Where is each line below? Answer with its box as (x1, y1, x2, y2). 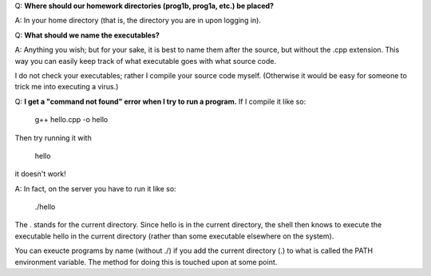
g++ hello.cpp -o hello (34, 115, 109, 124)
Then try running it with (14, 132, 92, 143)
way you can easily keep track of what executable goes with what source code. (14, 56, 277, 65)
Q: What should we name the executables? (14, 30, 160, 40)
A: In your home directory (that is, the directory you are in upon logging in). (14, 16, 261, 26)
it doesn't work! (14, 169, 67, 179)
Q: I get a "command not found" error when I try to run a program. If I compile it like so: (14, 97, 306, 106)
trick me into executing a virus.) (14, 82, 119, 92)
